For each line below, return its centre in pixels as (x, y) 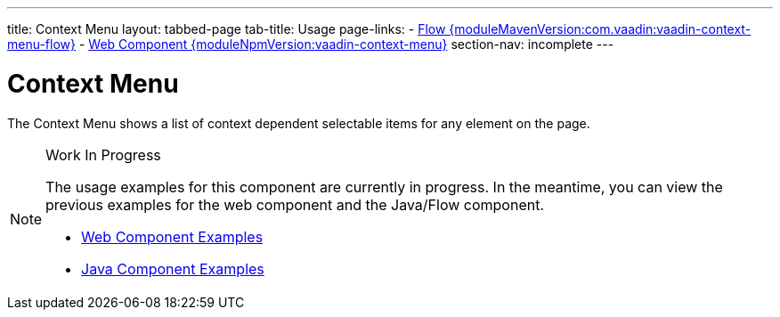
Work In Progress (103, 154)
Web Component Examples (172, 236)
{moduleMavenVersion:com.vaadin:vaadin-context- (600, 29)
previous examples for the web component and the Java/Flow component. (295, 204)
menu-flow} (41, 44)
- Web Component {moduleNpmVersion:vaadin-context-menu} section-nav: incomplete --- (346, 44)
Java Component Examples (173, 268)
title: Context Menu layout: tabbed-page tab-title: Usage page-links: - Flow (227, 29)
